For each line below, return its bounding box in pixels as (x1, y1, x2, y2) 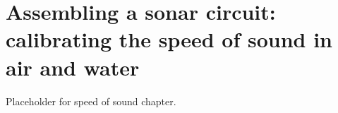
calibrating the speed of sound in (6, 25, 333, 54)
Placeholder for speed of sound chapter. (6, 93, 176, 108)
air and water (6, 52, 140, 81)
